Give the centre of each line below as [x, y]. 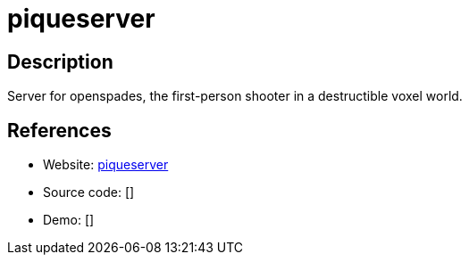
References [59, 130]
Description [60, 61]
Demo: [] [69, 220]
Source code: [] [89, 192]
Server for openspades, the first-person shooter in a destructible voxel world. [235, 96]
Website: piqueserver [106, 165]
